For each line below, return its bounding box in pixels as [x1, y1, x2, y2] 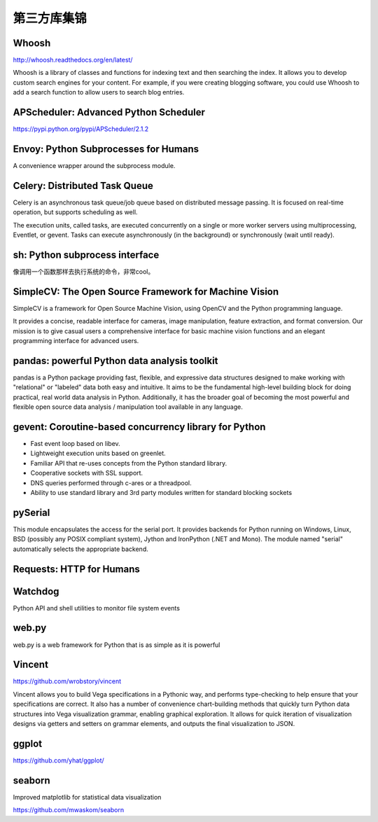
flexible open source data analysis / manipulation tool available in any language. [13, 403, 243, 411]
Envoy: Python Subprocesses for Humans [13, 143, 199, 155]
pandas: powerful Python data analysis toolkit [13, 354, 218, 367]
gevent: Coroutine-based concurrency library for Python [13, 421, 266, 433]
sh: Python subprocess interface [13, 249, 160, 260]
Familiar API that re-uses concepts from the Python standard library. [30, 459, 227, 467]
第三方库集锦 [13, 11, 87, 26]
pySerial [13, 506, 50, 518]
